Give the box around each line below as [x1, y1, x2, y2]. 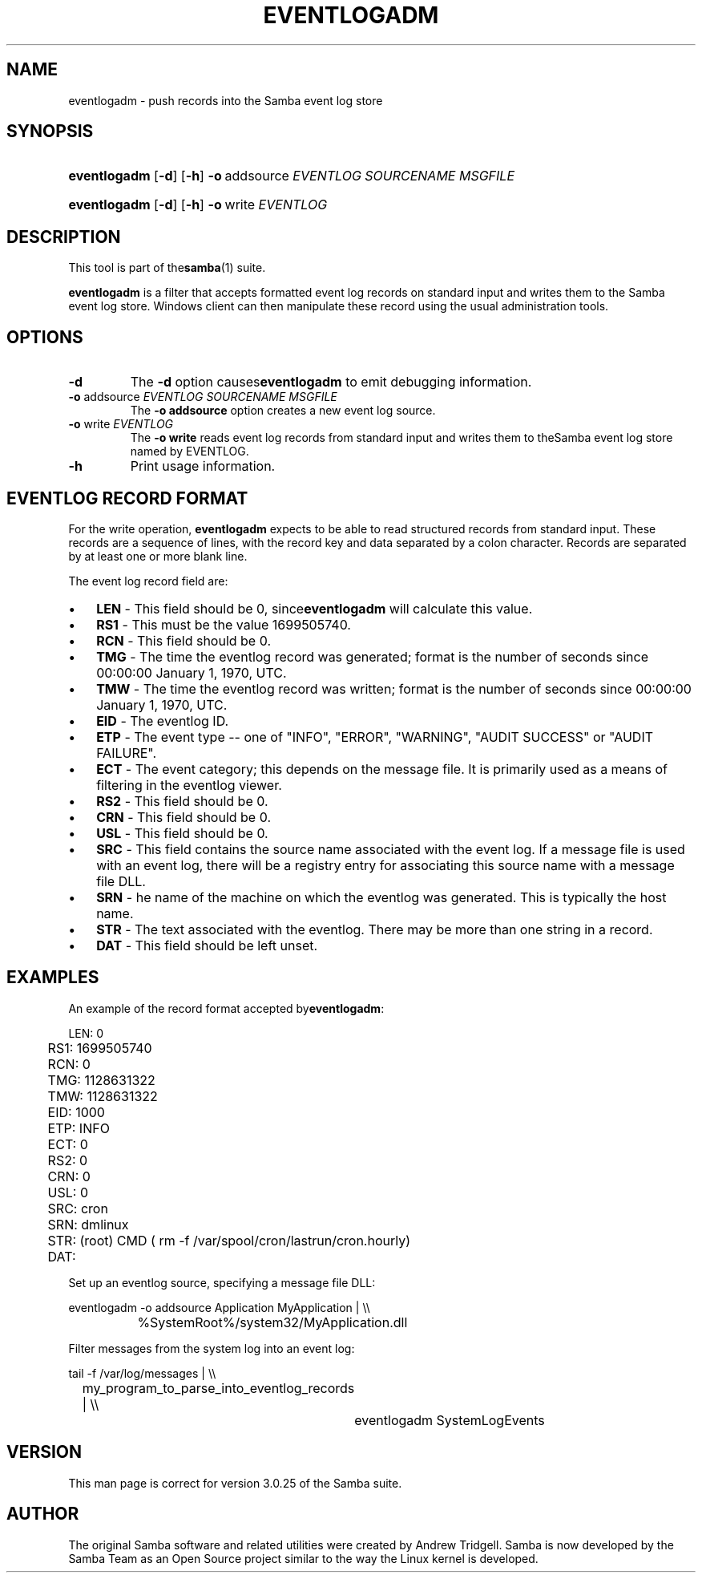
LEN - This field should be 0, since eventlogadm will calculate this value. [96, 600, 533, 617]
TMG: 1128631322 [47, 1071, 155, 1088]
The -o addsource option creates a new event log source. [130, 403, 436, 418]
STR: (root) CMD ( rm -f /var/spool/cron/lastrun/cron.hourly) [47, 1232, 411, 1249]
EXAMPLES [6, 967, 99, 988]
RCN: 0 [47, 1055, 91, 1072]
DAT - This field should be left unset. [96, 937, 318, 953]
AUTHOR [6, 1504, 79, 1524]
